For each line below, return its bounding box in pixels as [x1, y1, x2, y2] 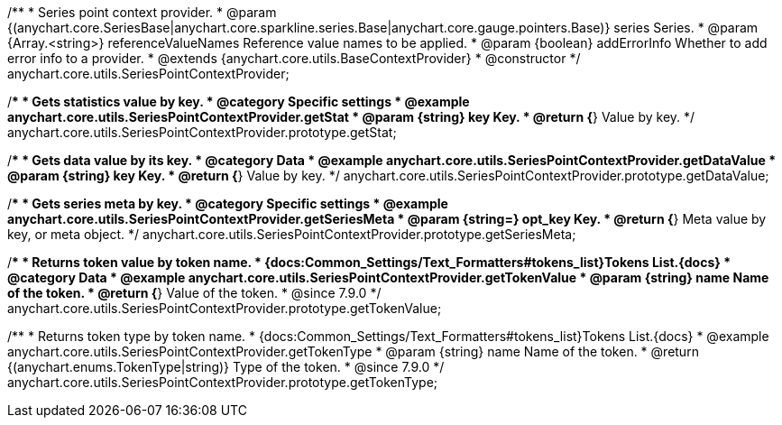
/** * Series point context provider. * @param [7, 5, 277, 20]
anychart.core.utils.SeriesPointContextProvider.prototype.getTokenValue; [7, 300, 442, 316]
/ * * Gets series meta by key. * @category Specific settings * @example [7, 196, 448, 211]
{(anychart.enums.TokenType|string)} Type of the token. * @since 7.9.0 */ [7, 359, 445, 374]
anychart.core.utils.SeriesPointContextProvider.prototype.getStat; [7, 125, 397, 140]
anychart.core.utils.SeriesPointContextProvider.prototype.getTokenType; [7, 374, 438, 390]
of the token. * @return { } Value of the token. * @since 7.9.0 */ [7, 285, 382, 300]
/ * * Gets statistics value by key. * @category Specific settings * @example [7, 94, 470, 109]
